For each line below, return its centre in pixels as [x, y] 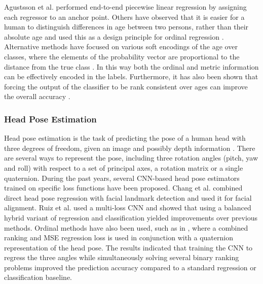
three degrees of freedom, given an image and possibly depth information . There [130, 148]
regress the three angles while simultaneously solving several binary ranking [122, 257]
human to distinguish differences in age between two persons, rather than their [126, 27]
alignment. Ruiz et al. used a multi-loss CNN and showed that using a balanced [128, 208]
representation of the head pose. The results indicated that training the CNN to [128, 247]
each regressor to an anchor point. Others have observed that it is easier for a [124, 17]
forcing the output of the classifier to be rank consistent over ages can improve [126, 86]
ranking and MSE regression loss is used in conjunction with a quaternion [119, 238]
